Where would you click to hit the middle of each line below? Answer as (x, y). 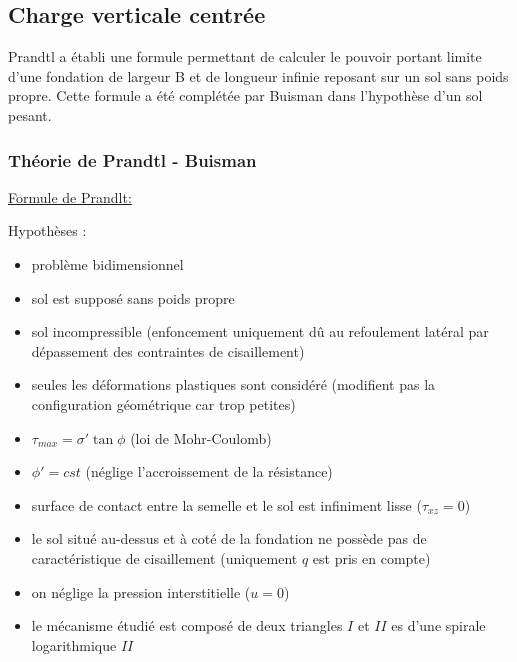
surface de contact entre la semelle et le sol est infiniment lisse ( (226, 504)
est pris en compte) (371, 557)
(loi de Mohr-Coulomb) (201, 437)
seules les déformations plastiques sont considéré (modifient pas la (233, 384)
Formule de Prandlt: (70, 196)
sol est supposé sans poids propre (133, 297)
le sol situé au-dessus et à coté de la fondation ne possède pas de (229, 538)
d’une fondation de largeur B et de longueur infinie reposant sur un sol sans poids (258, 75)
